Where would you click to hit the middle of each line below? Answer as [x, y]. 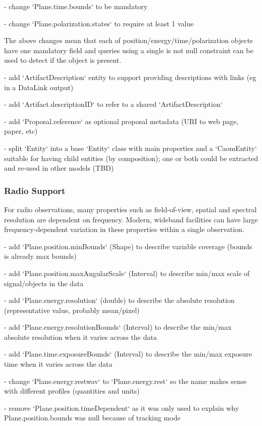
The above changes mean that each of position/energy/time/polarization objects [128, 40]
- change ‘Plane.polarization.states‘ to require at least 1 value [99, 23]
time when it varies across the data [58, 364]
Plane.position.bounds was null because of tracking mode [92, 418]
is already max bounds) [40, 256]
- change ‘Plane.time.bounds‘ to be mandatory [76, 6]
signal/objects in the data [44, 283]
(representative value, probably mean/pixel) [72, 310]
